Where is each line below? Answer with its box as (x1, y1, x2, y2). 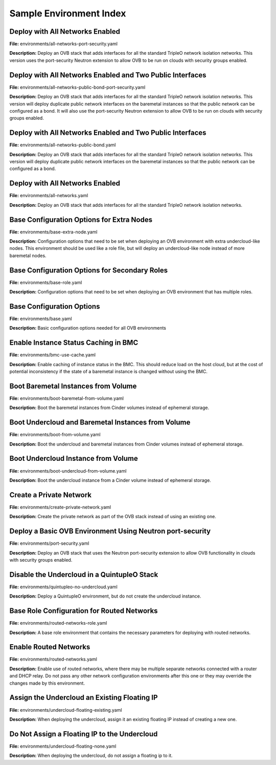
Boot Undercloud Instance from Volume (9, 454, 138, 463)
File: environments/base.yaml (9, 315, 73, 322)
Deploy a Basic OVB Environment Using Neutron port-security (9, 527, 211, 536)
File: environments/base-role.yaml (9, 279, 82, 285)
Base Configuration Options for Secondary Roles (9, 266, 168, 274)
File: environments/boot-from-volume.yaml (9, 432, 101, 438)
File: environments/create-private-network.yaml (9, 504, 111, 510)
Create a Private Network (9, 491, 92, 499)
